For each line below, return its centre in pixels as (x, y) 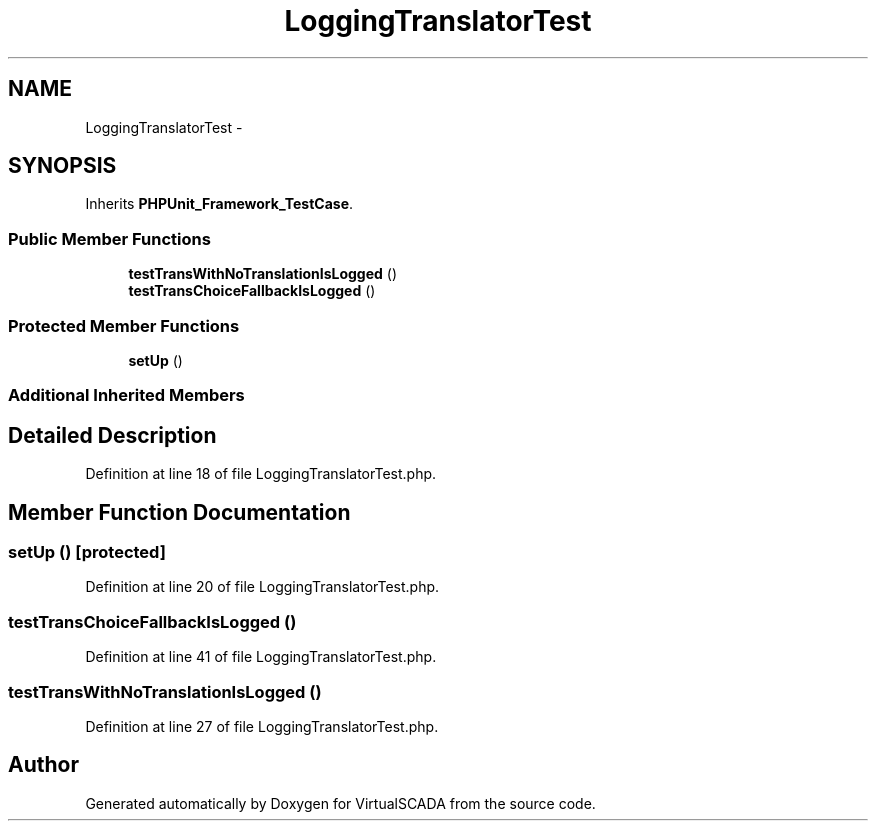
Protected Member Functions (124, 325)
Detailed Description (112, 435)
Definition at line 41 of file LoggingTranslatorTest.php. (261, 657)
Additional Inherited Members (126, 395)
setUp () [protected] (87, 552)
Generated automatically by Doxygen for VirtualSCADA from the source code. (340, 803)
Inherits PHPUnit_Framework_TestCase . (219, 204)
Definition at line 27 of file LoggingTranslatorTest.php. (262, 726)
